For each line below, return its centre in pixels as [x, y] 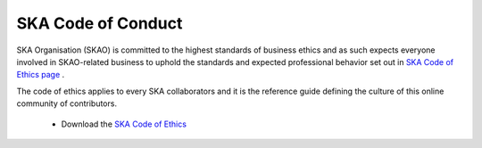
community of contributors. [67, 103]
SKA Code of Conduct [100, 23]
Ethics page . [41, 75]
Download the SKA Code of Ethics [124, 124]
